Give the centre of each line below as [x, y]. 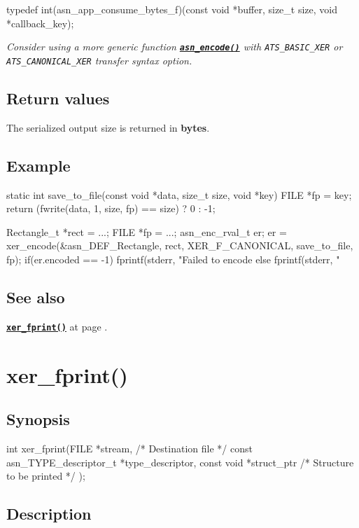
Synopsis [38, 419]
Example [38, 165]
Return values [58, 98]
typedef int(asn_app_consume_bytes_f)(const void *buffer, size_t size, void [172, 9]
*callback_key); [40, 23]
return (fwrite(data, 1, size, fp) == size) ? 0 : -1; [111, 208]
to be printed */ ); [46, 476]
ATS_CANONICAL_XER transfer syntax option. [99, 60]
